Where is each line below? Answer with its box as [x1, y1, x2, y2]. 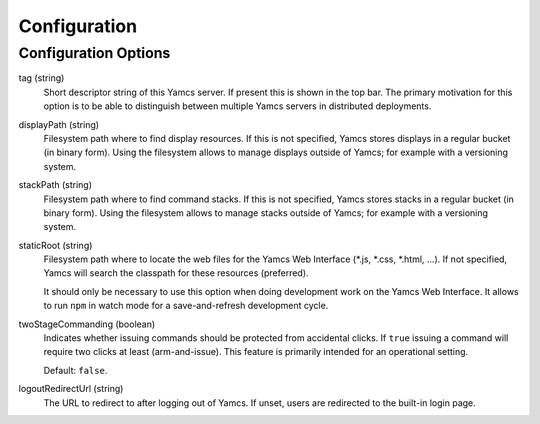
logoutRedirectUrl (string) [18, 383, 124, 395]
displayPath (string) [18, 118, 100, 130]
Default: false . [43, 364, 108, 376]
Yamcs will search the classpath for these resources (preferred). [43, 267, 309, 279]
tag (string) [18, 72, 65, 84]
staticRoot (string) [18, 239, 93, 251]
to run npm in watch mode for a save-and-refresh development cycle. [43, 300, 329, 312]
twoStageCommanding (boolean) [18, 318, 156, 330]
